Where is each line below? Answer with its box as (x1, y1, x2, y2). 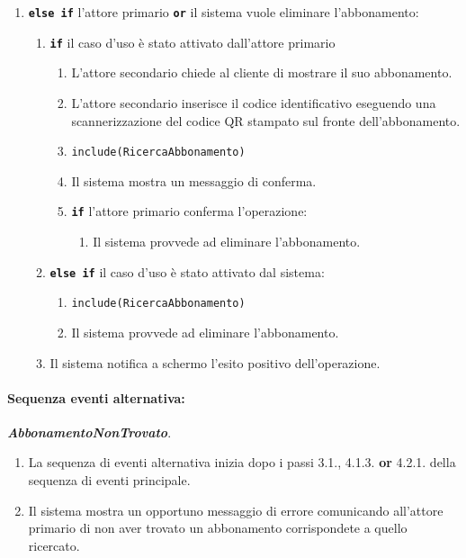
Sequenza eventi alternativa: (7, 388, 185, 407)
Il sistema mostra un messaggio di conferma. (71, 171, 317, 190)
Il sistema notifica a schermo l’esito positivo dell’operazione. (49, 353, 381, 372)
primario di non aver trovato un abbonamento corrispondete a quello (28, 518, 408, 537)
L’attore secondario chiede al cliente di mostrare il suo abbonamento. (71, 63, 453, 82)
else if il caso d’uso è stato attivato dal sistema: (49, 262, 325, 281)
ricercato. (28, 535, 80, 554)
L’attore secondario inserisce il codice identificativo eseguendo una (71, 93, 436, 112)
